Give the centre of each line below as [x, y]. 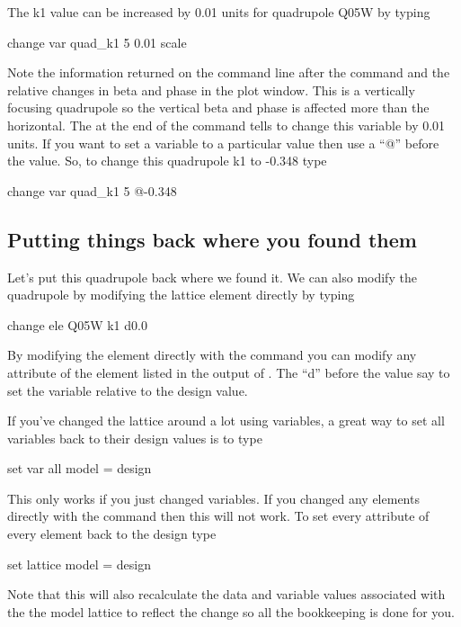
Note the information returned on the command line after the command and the [229, 72]
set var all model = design [80, 468]
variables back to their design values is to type [135, 438]
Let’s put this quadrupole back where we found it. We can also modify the [212, 277]
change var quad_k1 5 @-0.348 [92, 190]
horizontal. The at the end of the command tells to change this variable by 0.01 [226, 125]
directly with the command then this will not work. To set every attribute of [218, 516]
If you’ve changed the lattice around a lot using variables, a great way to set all [226, 421]
